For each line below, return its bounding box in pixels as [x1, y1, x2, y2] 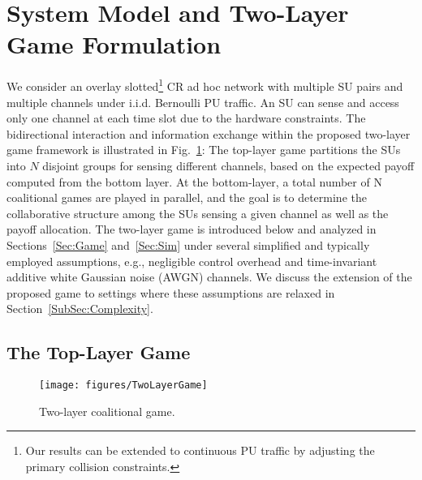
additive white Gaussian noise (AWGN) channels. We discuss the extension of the [6, 268, 412, 285]
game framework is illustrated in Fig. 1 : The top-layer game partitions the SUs [6, 141, 401, 158]
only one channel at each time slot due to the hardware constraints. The [6, 109, 366, 126]
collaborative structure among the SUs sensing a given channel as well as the [6, 204, 389, 221]
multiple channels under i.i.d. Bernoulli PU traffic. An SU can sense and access [6, 93, 399, 110]
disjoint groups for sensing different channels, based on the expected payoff [42, 156, 415, 174]
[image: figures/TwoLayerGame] [39, 379, 208, 392]
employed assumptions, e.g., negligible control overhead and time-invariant [6, 252, 377, 269]
